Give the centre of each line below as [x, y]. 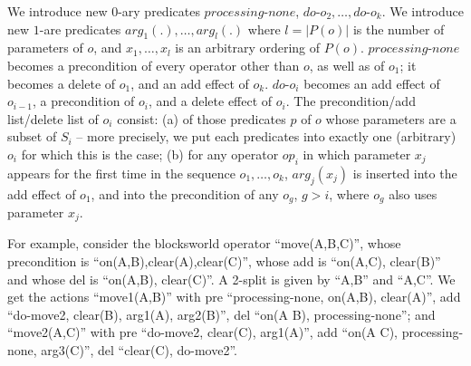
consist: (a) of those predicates [202, 118]
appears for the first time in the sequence [121, 173]
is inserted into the [405, 173]
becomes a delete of [62, 83]
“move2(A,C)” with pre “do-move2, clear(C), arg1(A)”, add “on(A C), [202, 332]
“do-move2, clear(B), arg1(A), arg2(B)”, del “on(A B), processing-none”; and [221, 314]
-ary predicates [159, 11]
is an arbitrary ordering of [248, 48]
